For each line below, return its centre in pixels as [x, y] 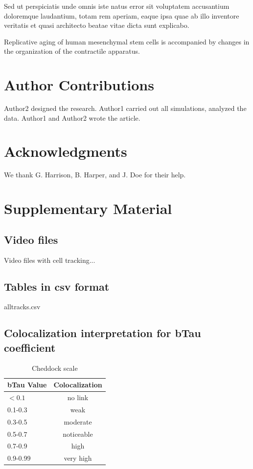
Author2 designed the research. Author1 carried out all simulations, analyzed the [125, 108]
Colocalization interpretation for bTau [103, 333]
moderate [78, 421]
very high [78, 458]
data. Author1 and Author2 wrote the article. [72, 117]
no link [78, 397]
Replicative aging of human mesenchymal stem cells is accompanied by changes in [127, 41]
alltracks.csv [22, 307]
